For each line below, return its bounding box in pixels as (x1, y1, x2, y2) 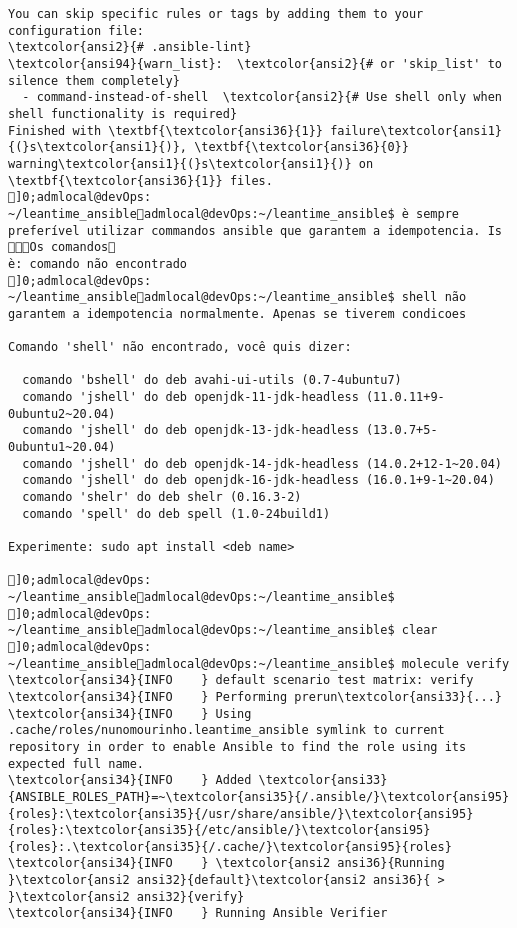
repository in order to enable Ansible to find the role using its (8, 739, 467, 754)
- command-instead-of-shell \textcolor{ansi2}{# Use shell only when (22, 90, 502, 105)
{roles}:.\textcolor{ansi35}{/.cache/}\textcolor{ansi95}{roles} (8, 839, 452, 854)
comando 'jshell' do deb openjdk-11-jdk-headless (22, 390, 359, 405)
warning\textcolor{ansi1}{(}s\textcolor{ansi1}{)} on (8, 156, 374, 171)
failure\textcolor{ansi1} (330, 123, 502, 138)
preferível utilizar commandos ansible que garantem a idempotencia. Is (8, 223, 502, 238)
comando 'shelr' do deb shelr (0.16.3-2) (22, 490, 302, 505)
